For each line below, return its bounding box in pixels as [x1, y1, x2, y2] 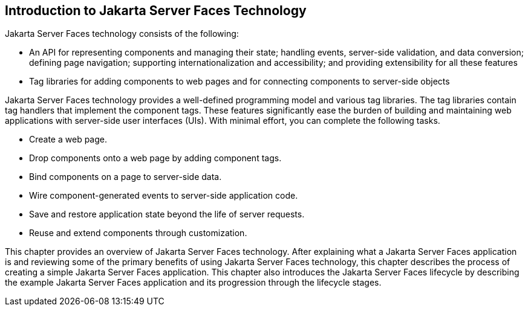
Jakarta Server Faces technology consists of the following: [5, 28, 239, 39]
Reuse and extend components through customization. [29, 228, 247, 239]
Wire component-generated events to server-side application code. [29, 190, 298, 201]
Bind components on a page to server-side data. [29, 172, 222, 182]
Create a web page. [29, 134, 107, 145]
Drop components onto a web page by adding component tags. [29, 153, 282, 164]
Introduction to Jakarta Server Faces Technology [5, 3, 307, 18]
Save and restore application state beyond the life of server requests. [29, 209, 305, 220]
